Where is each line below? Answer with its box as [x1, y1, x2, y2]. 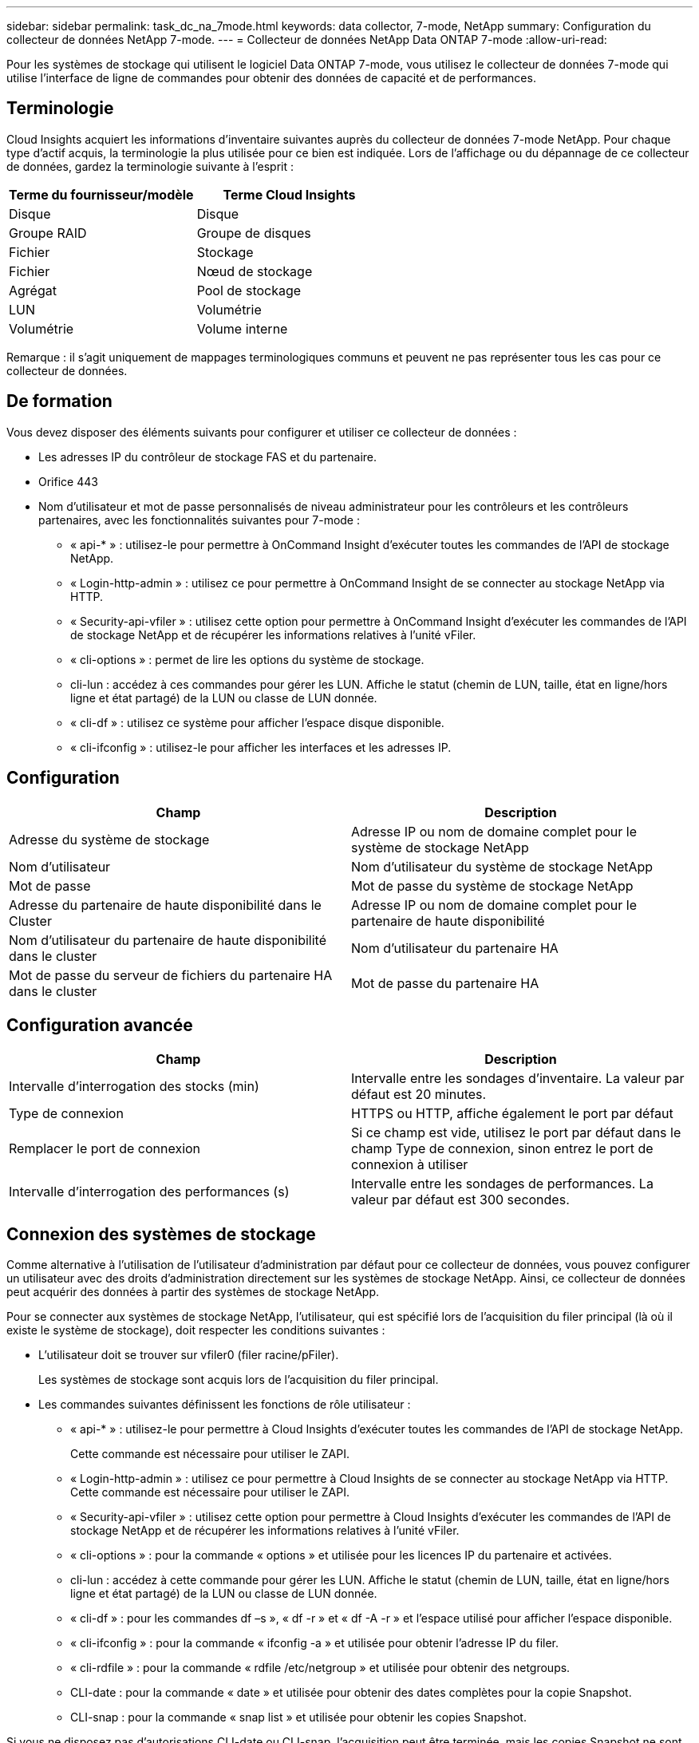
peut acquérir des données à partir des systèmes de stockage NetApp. [6, 1285, 379, 1299]
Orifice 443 [38, 474, 98, 488]
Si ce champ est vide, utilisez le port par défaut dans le [351, 1124, 681, 1141]
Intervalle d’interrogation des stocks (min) [9, 1078, 259, 1095]
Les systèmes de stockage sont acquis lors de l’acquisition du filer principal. [38, 1373, 439, 1387]
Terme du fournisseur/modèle [9, 186, 194, 203]
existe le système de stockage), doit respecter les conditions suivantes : [6, 1323, 385, 1338]
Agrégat [9, 282, 57, 298]
